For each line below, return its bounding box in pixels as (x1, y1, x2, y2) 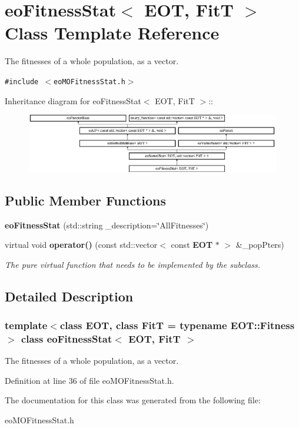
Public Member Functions (5, 191, 166, 209)
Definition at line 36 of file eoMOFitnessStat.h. (5, 374, 174, 386)
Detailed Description (5, 287, 134, 305)
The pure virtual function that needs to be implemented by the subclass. (5, 258, 261, 270)
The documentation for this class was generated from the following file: (5, 394, 261, 406)
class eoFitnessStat (21, 331, 112, 346)
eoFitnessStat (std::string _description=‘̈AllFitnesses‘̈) (5, 218, 209, 231)
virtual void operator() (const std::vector (5, 238, 158, 251)
